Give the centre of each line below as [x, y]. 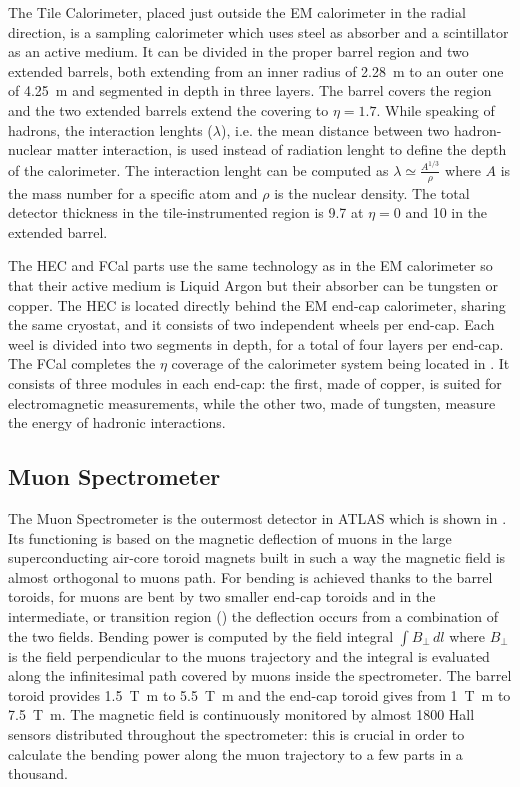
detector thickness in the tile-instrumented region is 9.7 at [186, 212]
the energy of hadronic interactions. [117, 422]
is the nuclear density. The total [372, 192]
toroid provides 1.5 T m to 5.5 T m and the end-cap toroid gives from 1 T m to [259, 694]
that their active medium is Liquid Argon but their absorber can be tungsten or [253, 285]
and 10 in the [446, 212]
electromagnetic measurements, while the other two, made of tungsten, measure [252, 402]
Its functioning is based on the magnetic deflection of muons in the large [230, 537]
